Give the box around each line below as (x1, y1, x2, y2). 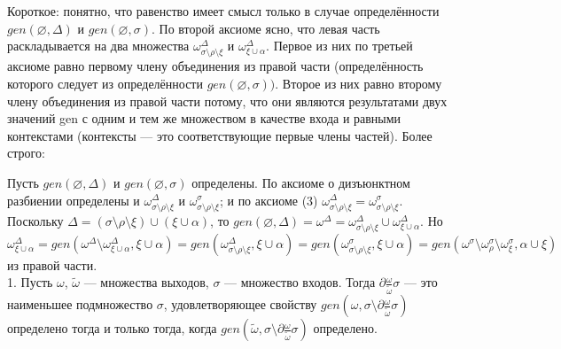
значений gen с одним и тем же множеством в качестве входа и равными (7, 109, 401, 128)
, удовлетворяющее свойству (163, 295, 317, 314)
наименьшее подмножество (7, 295, 153, 314)
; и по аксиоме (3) (219, 190, 318, 209)
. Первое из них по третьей (266, 36, 413, 55)
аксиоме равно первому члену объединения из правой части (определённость (7, 57, 424, 75)
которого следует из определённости (7, 74, 203, 92)
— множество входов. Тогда (224, 273, 376, 291)
